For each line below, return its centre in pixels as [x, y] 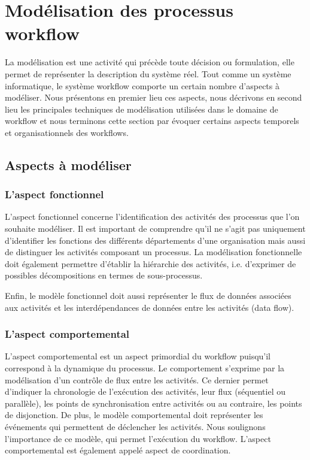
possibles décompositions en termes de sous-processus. [104, 275]
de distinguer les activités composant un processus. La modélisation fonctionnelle [154, 252]
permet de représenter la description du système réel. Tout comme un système [148, 73]
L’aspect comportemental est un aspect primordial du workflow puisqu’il [138, 356]
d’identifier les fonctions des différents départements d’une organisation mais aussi [155, 240]
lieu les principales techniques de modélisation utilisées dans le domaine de [142, 109]
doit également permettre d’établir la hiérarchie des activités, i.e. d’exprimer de [151, 263]
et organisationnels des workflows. [67, 132]
